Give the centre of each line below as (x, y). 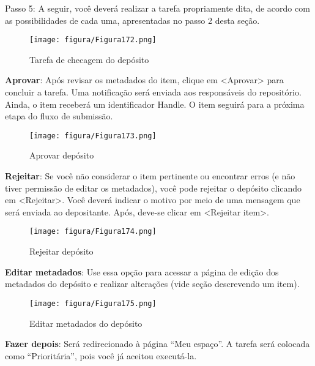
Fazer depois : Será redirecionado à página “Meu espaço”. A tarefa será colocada (157, 344)
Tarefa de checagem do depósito (89, 59)
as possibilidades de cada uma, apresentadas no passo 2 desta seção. (132, 20)
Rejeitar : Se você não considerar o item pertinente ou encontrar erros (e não (150, 176)
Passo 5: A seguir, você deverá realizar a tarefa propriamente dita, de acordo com (157, 8)
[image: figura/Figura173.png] (93, 136)
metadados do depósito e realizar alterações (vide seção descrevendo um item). (152, 284)
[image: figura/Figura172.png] (93, 40)
